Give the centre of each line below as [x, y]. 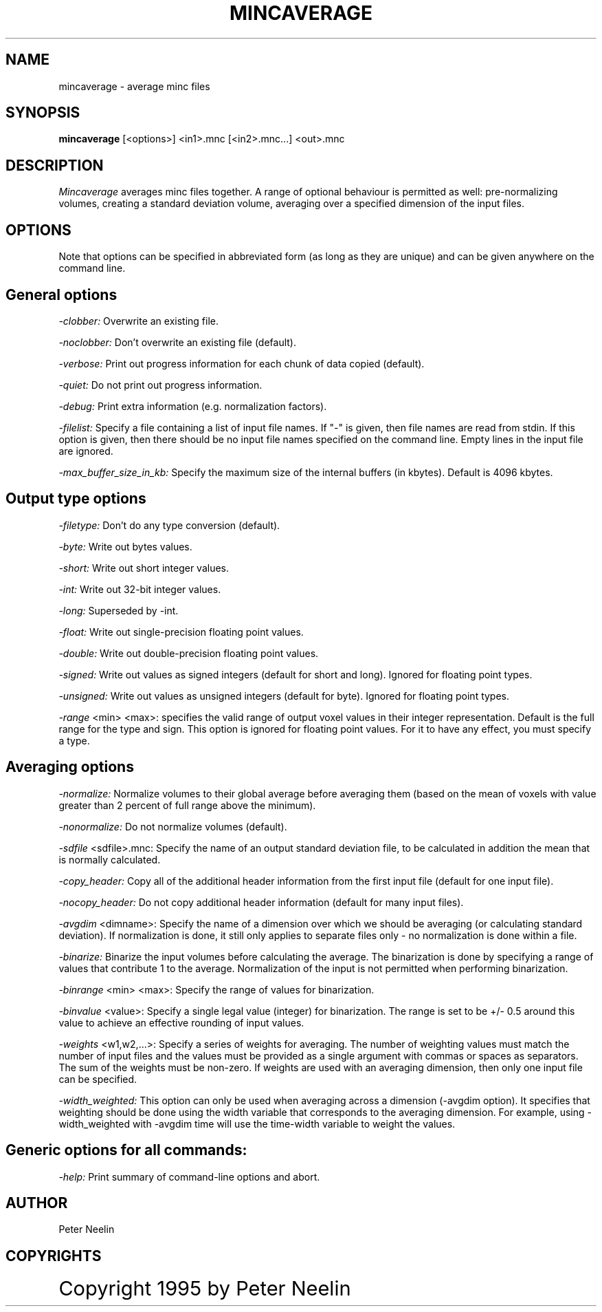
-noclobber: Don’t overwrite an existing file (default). [177, 342]
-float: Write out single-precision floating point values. [181, 632]
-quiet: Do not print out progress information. [160, 385]
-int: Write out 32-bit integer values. [140, 589]
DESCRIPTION [55, 165]
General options [62, 294]
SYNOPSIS [43, 113]
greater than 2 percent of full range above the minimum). [187, 805]
